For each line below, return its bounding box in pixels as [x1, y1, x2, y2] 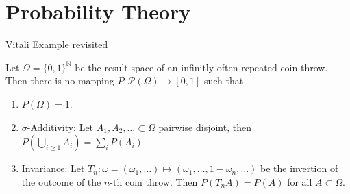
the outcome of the [21, 174, 101, 189]
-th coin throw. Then [110, 174, 198, 189]
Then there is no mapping [5, 73, 114, 88]
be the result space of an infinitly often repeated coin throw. [75, 60, 328, 74]
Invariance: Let [21, 161, 85, 175]
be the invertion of [260, 161, 338, 175]
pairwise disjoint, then [158, 119, 251, 134]
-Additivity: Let [27, 119, 94, 134]
